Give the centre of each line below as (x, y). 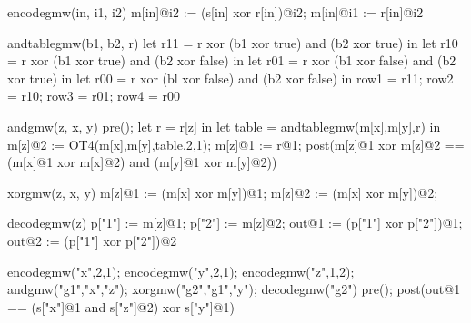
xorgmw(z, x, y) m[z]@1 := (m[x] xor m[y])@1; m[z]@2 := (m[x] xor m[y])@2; (223, 192)
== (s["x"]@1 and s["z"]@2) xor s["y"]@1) (121, 306)
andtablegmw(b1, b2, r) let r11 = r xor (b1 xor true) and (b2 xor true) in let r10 (233, 42)
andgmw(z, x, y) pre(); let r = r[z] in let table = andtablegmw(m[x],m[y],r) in (224, 126)
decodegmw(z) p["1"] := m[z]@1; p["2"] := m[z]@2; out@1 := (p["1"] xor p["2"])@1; (235, 223)
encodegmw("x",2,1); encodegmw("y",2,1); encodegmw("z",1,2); (181, 271)
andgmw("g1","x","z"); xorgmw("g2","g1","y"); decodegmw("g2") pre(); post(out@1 (234, 289)
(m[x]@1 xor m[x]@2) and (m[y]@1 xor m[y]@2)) (142, 162)
